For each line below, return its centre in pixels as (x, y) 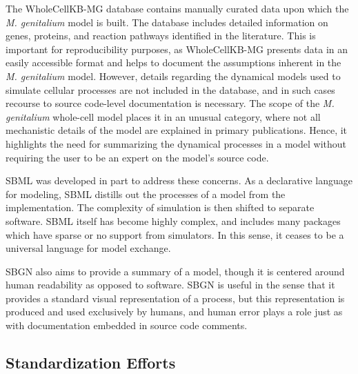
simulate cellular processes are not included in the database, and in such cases (170, 89)
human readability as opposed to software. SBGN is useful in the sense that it (170, 285)
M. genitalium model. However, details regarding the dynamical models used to (173, 76)
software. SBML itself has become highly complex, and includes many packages (173, 220)
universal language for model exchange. (88, 248)
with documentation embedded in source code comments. (127, 325)
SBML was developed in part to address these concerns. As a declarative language (179, 180)
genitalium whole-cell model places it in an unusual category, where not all (163, 116)
